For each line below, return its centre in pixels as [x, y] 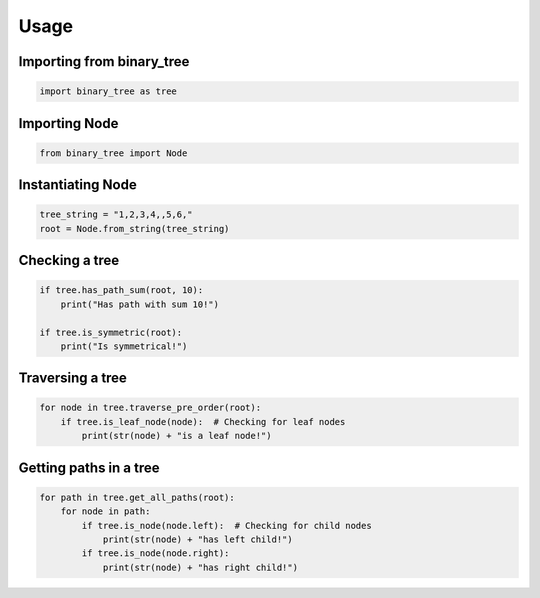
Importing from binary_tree [104, 61]
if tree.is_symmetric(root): [111, 332]
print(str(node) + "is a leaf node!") [176, 436]
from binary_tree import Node [113, 153]
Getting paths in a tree [89, 467]
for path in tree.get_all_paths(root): [137, 497]
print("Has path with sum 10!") [140, 304]
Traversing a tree [72, 378]
